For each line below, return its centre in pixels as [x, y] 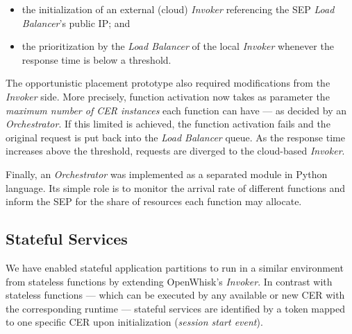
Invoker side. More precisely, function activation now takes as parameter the [168, 96]
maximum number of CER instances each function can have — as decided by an [176, 110]
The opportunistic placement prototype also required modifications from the [168, 83]
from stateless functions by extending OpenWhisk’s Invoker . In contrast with [169, 281]
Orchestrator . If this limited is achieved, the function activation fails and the [168, 124]
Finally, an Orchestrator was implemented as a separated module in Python [167, 174]
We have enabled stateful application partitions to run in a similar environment [175, 267]
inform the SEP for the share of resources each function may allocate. [154, 201]
